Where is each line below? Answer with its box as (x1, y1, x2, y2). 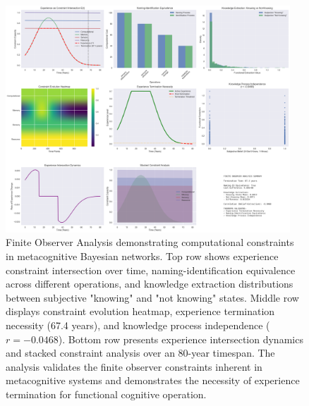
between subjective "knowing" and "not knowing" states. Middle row (6, 290, 299, 304)
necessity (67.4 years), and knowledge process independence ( (6, 317, 270, 332)
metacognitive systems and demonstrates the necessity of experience (6, 373, 300, 388)
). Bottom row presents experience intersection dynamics (58, 331, 303, 346)
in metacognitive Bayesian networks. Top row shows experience (6, 248, 279, 263)
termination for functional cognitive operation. (6, 386, 207, 401)
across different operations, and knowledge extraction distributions (6, 276, 293, 291)
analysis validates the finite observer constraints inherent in (6, 359, 262, 374)
